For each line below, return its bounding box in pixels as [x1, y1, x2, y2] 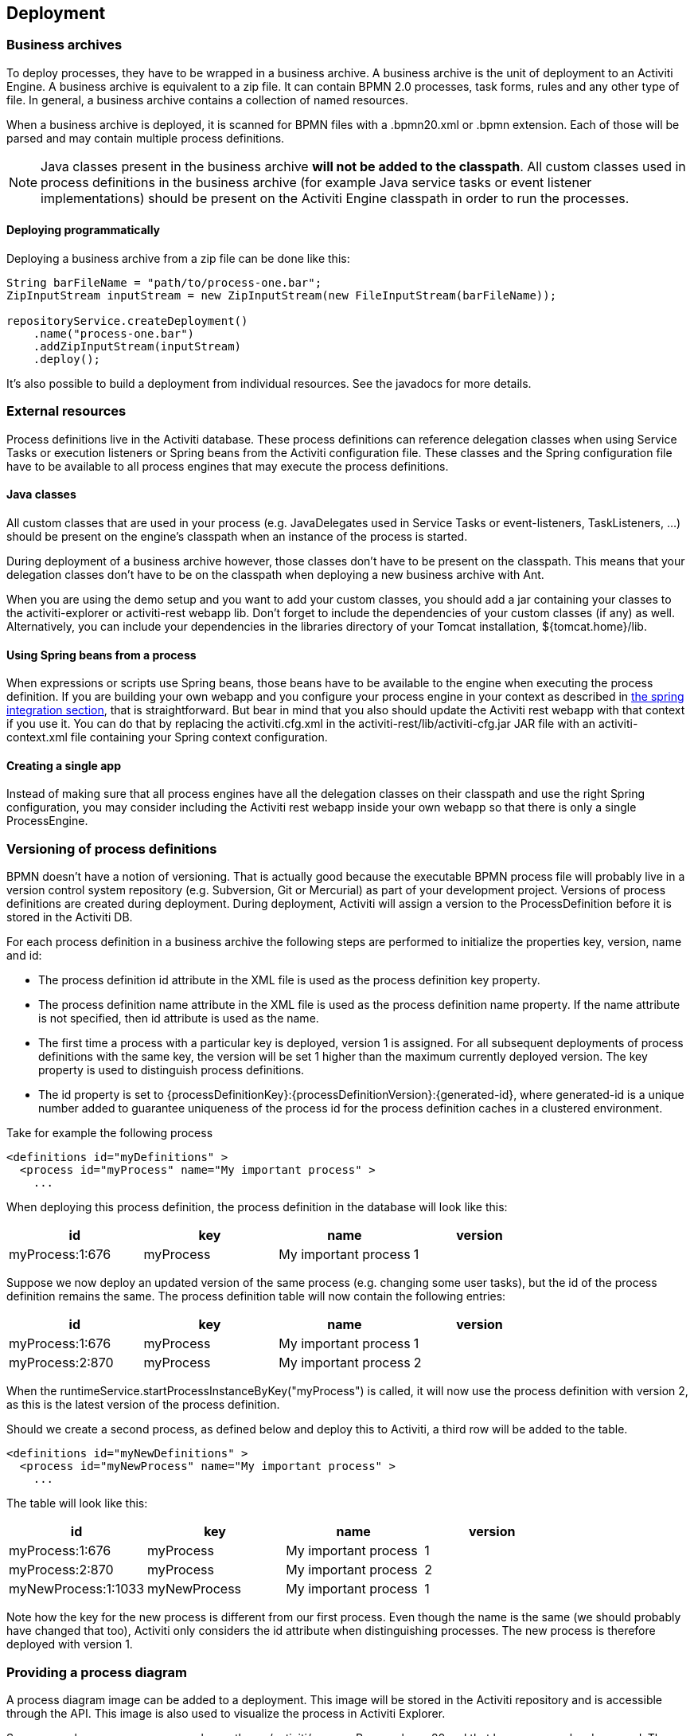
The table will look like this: [6, 1496, 148, 1511]
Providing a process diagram [6, 1664, 187, 1680]
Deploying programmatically [6, 223, 161, 237]
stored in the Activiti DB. [6, 910, 133, 925]
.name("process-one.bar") [33, 327, 195, 341]
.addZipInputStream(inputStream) [33, 340, 242, 354]
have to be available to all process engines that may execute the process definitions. [6, 459, 449, 473]
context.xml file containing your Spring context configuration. [6, 730, 328, 745]
